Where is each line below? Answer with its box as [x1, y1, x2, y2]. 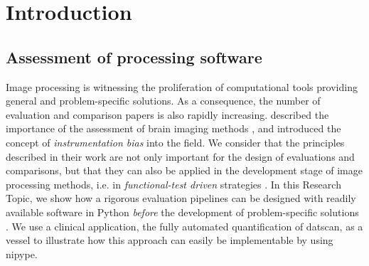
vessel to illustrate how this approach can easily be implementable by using [6, 233, 333, 248]
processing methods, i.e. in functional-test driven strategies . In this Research [6, 176, 341, 191]
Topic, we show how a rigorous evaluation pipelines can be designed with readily [6, 191, 356, 206]
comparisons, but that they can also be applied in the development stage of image [6, 163, 363, 178]
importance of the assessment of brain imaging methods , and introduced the [6, 121, 341, 136]
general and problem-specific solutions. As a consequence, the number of [6, 93, 321, 108]
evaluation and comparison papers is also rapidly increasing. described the [6, 107, 329, 122]
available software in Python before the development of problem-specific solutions [6, 204, 359, 219]
